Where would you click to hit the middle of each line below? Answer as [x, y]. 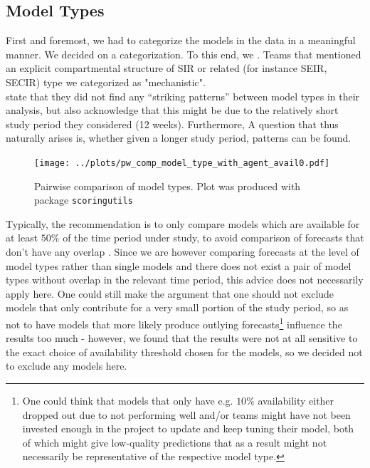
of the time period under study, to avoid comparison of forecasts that [213, 238]
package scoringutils [84, 200]
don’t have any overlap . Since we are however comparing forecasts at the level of [183, 252]
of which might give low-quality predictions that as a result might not [175, 442]
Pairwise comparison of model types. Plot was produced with [168, 186]
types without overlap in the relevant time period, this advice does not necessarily [185, 280]
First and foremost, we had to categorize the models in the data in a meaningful [181, 40]
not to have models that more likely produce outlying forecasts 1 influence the [174, 323]
